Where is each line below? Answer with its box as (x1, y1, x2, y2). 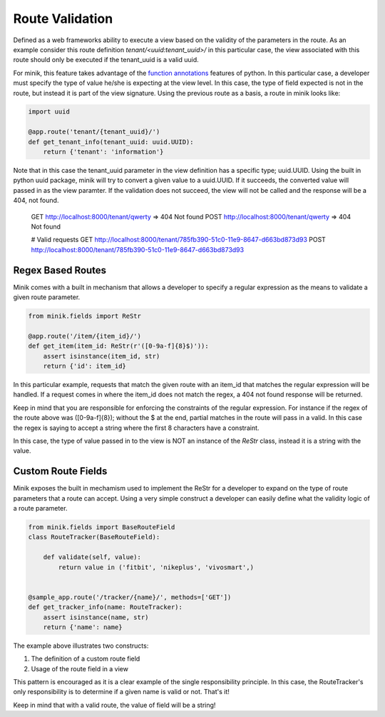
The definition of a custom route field (31, 654, 140, 663)
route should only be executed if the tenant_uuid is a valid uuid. (13, 56, 199, 64)
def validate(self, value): (43, 553, 142, 561)
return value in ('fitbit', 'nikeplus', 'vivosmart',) (58, 563, 255, 571)
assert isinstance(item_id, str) (43, 352, 160, 360)
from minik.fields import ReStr (28, 312, 142, 321)
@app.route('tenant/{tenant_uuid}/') (28, 128, 160, 136)
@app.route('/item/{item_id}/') (28, 332, 142, 340)
